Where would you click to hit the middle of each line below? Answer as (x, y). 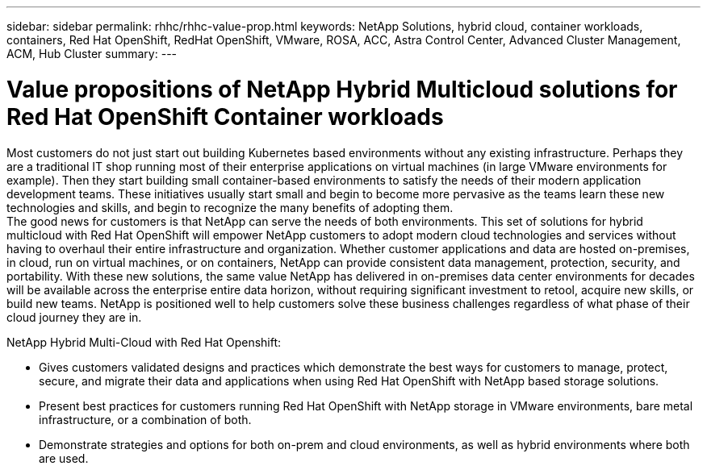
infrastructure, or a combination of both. (145, 419)
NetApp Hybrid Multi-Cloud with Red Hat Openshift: (144, 342)
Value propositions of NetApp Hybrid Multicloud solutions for (342, 89)
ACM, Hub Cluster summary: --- (92, 54)
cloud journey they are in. (74, 317)
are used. (64, 458)
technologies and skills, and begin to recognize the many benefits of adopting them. (230, 207)
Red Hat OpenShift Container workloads (225, 116)
